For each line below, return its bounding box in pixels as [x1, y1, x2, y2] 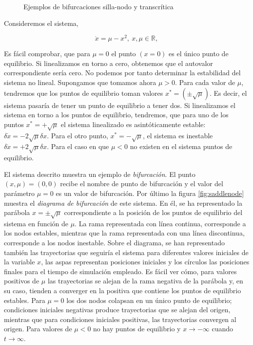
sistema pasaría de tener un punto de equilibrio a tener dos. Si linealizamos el [4, 100, 235, 110]
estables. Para [4, 295, 45, 305]
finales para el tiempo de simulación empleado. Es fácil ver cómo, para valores [4, 266, 237, 276]
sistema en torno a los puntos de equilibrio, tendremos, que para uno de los [4, 109, 229, 120]
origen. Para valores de [4, 323, 72, 334]
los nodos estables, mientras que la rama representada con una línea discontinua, [4, 228, 245, 238]
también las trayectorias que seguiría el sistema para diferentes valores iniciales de [4, 247, 249, 257]
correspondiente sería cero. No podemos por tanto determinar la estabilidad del [4, 67, 241, 78]
